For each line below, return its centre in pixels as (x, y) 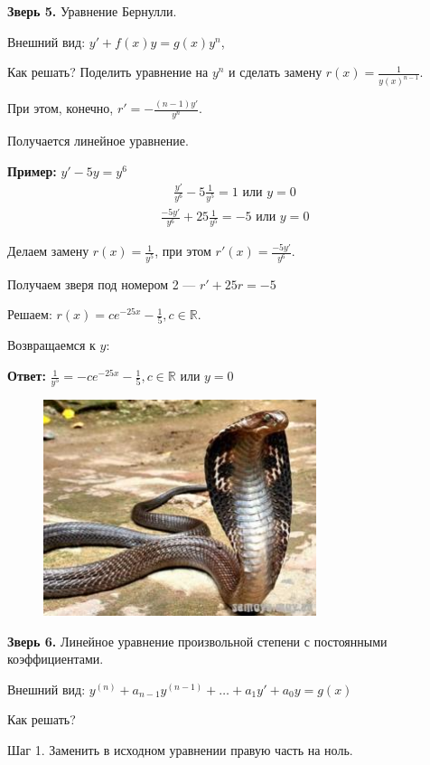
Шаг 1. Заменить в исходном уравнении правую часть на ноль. (180, 750)
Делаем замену (48, 251)
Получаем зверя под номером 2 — (102, 283)
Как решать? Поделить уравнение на (108, 72)
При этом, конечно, (61, 108)
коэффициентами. (56, 659)
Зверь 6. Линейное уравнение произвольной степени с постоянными (197, 641)
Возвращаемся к (51, 345)
